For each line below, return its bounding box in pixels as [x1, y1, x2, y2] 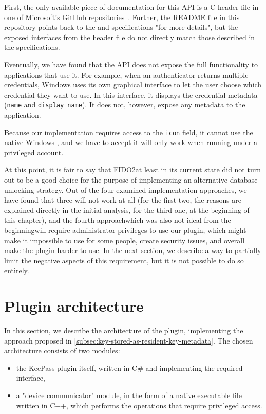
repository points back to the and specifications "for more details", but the [4, 22, 238, 32]
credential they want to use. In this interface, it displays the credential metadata [4, 89, 258, 100]
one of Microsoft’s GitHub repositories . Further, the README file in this [4, 11, 240, 22]
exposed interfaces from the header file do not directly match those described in [4, 31, 255, 42]
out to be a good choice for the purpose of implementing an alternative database [4, 174, 258, 185]
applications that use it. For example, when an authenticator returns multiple [4, 69, 249, 80]
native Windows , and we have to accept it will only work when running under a [4, 137, 257, 148]
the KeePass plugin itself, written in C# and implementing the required [16, 362, 243, 373]
